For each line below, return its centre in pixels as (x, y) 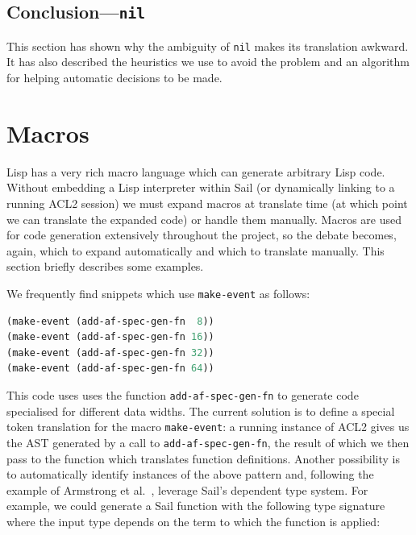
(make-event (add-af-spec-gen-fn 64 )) (110, 369)
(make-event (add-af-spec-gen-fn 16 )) (110, 337)
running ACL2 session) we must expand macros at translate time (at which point (207, 203)
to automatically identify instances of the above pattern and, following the (190, 474)
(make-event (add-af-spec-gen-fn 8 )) (110, 321)
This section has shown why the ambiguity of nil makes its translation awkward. (208, 46)
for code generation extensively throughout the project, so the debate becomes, (202, 235)
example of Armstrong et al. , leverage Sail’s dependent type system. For (187, 489)
